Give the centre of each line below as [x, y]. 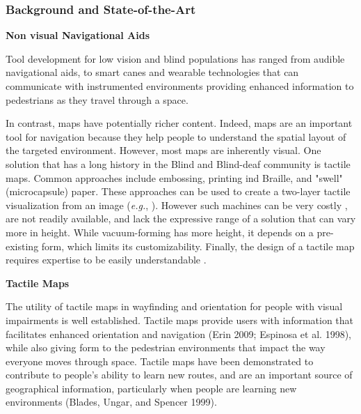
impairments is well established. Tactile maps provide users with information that [180, 320]
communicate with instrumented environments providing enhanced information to [180, 86]
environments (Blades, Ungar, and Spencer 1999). [111, 402]
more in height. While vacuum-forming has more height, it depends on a [160, 232]
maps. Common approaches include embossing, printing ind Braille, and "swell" [174, 177]
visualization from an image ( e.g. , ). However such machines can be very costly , [177, 205]
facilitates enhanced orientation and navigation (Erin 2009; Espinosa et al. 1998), [178, 333]
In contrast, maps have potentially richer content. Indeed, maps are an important [179, 123]
